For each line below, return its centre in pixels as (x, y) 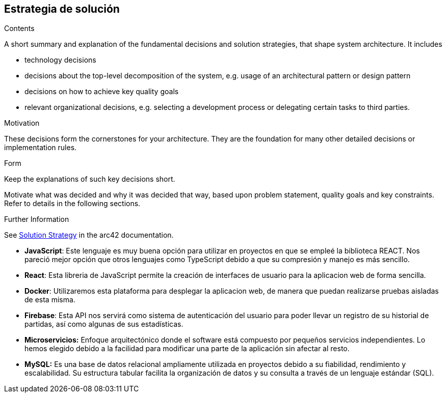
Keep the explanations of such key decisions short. (90, 179)
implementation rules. (41, 148)
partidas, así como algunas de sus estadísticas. (104, 324)
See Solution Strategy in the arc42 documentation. (89, 235)
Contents (19, 29)
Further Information (37, 219)
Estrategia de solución (62, 9)
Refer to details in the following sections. (72, 204)
